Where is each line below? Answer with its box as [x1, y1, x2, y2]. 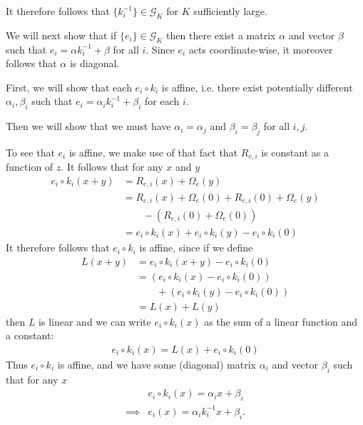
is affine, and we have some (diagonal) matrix [57, 356, 256, 371]
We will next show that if [6, 27, 117, 42]
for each [145, 94, 180, 109]
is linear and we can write [39, 314, 151, 329]
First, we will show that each [6, 79, 132, 94]
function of [6, 159, 53, 174]
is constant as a [261, 144, 329, 159]
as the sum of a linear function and [204, 314, 358, 329]
